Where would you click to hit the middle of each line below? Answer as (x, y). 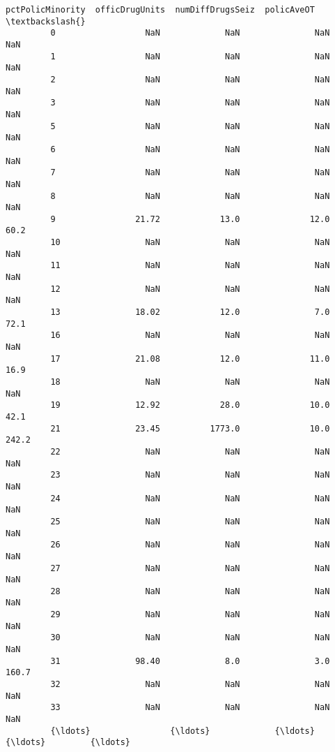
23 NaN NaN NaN (190, 475)
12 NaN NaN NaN (190, 289)
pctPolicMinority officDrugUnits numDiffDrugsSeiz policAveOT (160, 10)
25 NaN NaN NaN (190, 521)
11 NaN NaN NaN (190, 266)
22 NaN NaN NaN (190, 451)
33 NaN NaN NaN (190, 708)
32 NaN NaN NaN (190, 685)
